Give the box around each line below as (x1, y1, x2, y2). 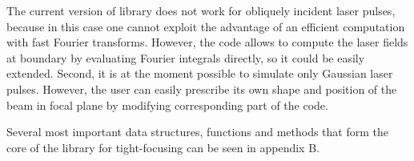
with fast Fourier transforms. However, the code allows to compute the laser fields (6, 34, 408, 50)
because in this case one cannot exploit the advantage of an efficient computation (6, 18, 405, 34)
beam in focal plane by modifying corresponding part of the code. (6, 96, 328, 113)
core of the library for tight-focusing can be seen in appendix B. (6, 139, 320, 155)
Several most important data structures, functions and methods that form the (6, 123, 388, 140)
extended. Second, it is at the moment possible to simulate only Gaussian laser (6, 65, 393, 82)
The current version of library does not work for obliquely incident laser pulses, (6, 2, 396, 18)
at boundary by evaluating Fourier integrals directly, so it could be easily (6, 49, 365, 66)
